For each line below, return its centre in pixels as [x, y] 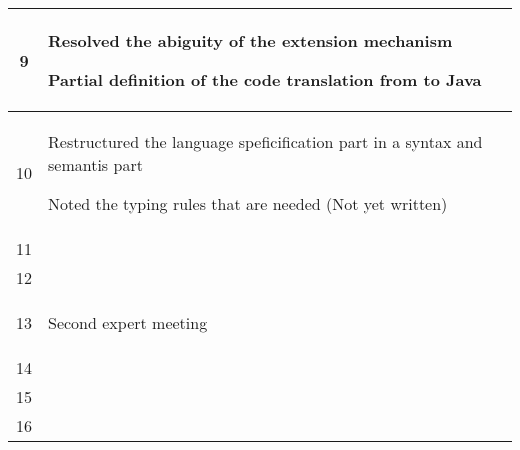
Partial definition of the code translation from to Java [265, 79]
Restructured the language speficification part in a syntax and [265, 141]
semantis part [95, 164]
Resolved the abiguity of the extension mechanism [250, 40]
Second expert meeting [128, 322]
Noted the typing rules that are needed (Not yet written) [248, 203]
